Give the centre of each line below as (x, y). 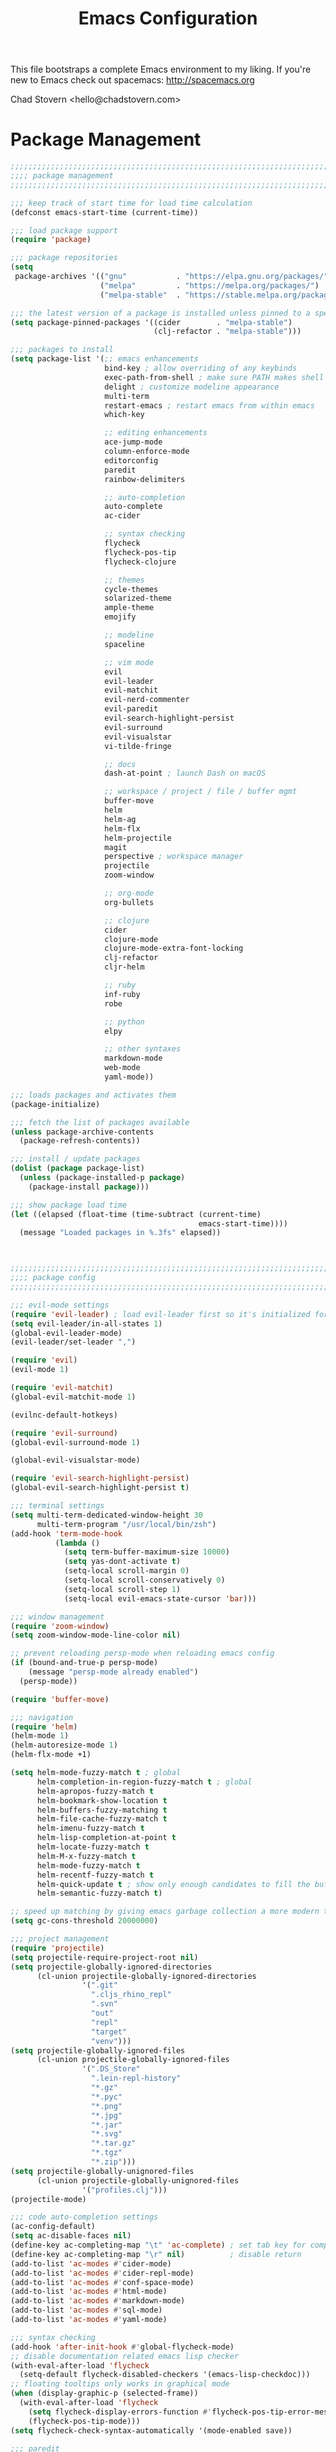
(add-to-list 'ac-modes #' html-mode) (89, 2292)
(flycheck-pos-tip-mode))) (84, 2421)
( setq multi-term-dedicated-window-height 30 (106, 1515)
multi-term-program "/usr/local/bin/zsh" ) (126, 1524)
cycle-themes (131, 589)
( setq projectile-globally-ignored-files (98, 2050)
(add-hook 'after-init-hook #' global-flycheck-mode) (122, 2347)
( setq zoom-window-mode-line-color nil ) (96, 1635)
